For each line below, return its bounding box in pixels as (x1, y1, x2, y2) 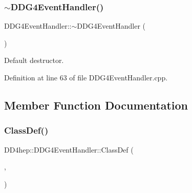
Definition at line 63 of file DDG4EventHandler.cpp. (4, 72, 168, 82)
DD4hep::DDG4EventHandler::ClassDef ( (4, 144, 134, 155)
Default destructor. (4, 55, 64, 66)
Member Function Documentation (4, 97, 188, 113)
